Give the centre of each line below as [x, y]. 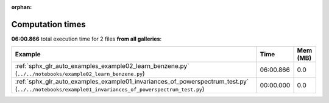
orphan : [22, 7]
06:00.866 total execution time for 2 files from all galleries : [87, 39]
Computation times [48, 24]
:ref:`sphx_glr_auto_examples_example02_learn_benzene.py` [102, 66]
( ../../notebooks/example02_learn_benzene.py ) [80, 74]
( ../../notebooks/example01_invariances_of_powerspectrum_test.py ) [110, 89]
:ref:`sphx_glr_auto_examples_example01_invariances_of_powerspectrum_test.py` [132, 82]
